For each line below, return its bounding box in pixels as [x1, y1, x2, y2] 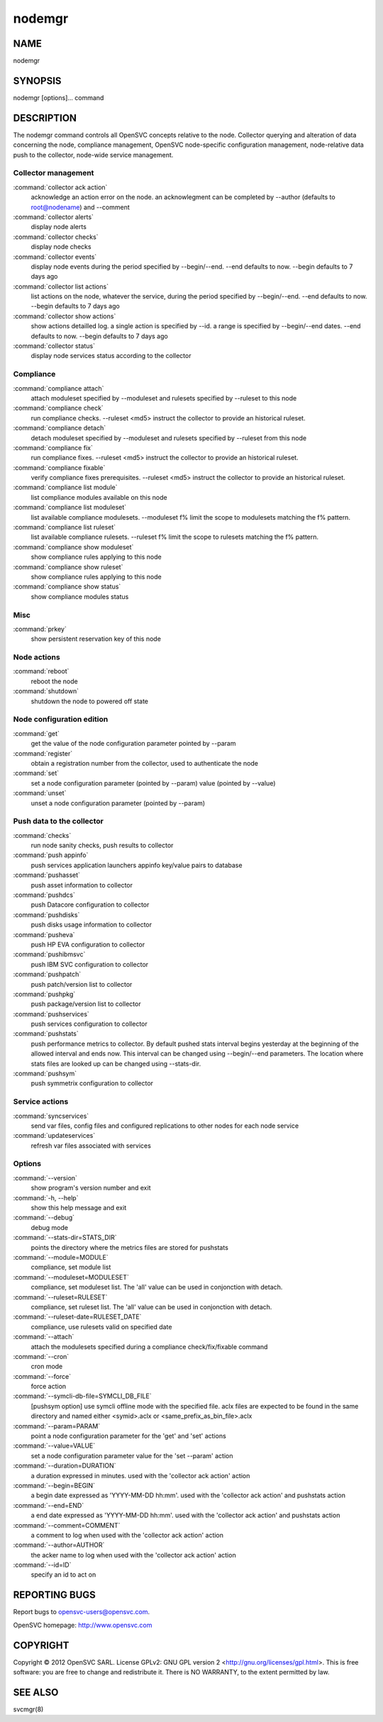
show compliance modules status [30, 592, 129, 600]
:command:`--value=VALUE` [13, 1441, 96, 1450]
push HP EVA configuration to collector [30, 940, 145, 949]
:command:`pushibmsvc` [13, 950, 86, 958]
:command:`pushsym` [13, 1069, 77, 1078]
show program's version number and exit [30, 1184, 151, 1192]
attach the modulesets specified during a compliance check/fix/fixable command [30, 1342, 268, 1351]
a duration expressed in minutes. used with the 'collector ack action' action [30, 1471, 250, 1480]
